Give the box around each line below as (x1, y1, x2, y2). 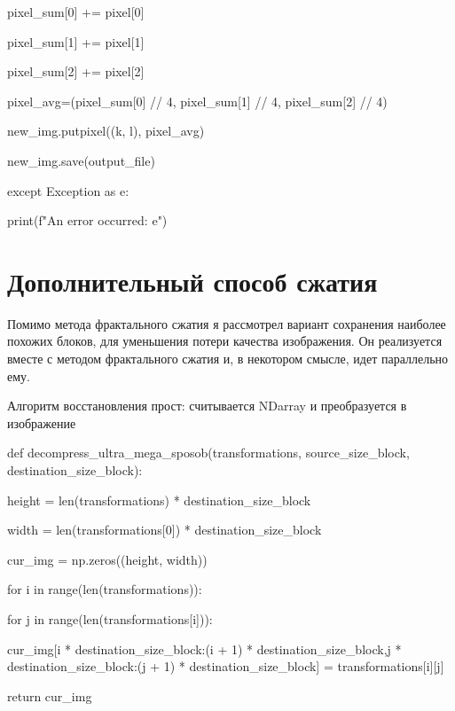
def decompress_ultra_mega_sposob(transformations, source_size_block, (7, 443, 410, 462)
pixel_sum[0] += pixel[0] (7, 3, 145, 20)
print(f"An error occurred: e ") (7, 211, 168, 230)
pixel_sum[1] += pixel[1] (7, 32, 145, 51)
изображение (7, 413, 76, 432)
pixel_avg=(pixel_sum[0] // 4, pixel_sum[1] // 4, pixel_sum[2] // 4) (7, 91, 388, 110)
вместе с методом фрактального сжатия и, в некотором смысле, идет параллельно (7, 349, 449, 368)
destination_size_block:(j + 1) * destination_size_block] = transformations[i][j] (7, 657, 444, 676)
